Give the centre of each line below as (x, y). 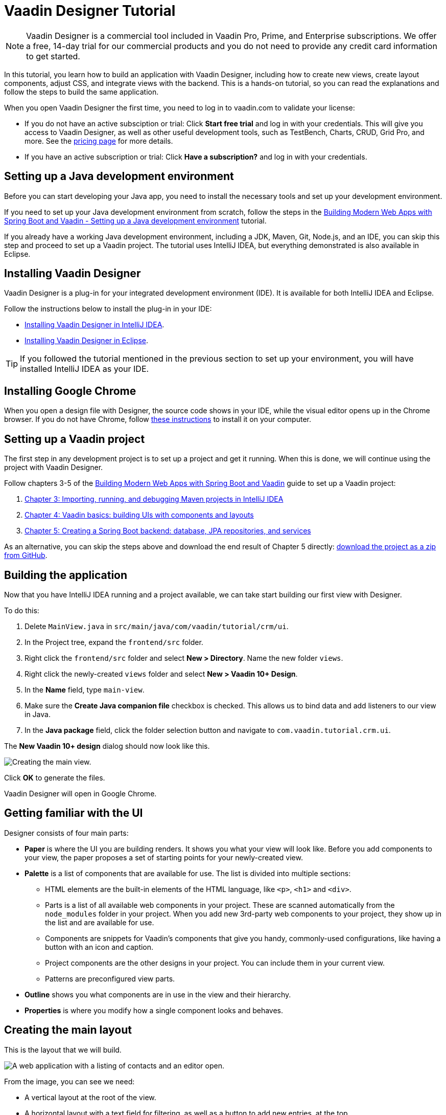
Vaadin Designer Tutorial (90, 11)
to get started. (53, 56)
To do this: (22, 610)
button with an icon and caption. (99, 947)
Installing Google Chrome (70, 391)
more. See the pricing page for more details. (99, 141)
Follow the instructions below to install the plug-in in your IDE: (108, 309)
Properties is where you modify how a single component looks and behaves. (154, 1010)
